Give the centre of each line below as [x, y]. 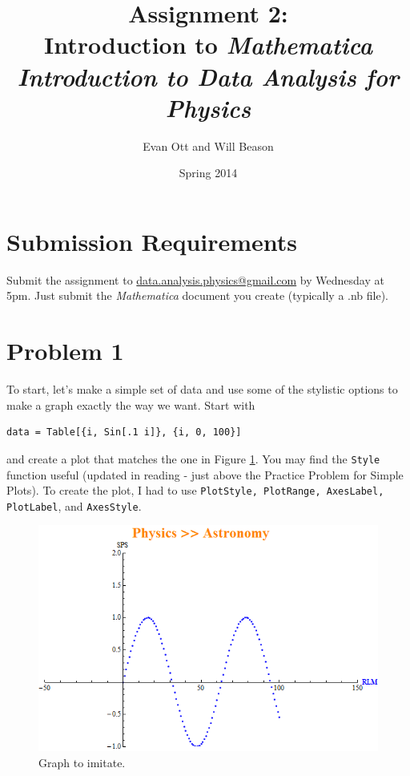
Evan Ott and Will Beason [208, 145]
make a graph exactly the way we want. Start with [131, 404]
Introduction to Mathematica [208, 45]
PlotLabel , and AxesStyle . [74, 505]
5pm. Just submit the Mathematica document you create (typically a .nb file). [198, 295]
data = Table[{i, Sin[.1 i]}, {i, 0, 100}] [124, 432]
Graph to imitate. [82, 762]
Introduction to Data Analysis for [208, 76]
